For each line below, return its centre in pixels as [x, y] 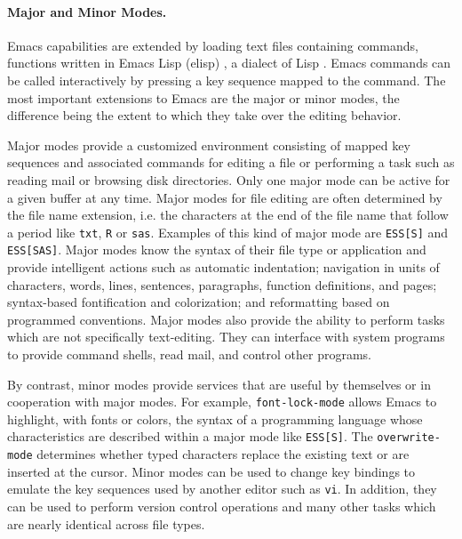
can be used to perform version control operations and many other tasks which [222, 507]
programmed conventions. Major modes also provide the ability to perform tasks [226, 319]
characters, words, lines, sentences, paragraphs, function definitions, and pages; [222, 284]
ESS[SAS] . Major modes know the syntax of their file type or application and [217, 249]
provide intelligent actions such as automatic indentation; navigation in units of [223, 267]
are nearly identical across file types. [106, 523]
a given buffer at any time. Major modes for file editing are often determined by [225, 197]
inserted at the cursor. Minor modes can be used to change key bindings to [211, 471]
